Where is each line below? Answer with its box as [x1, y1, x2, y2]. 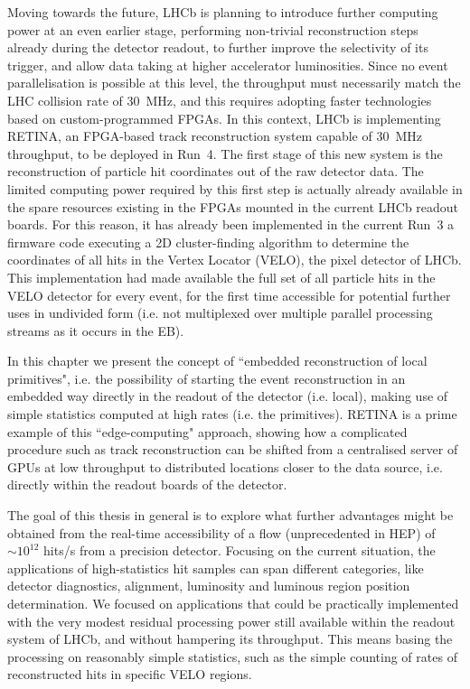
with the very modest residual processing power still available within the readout [7, 611, 456, 630]
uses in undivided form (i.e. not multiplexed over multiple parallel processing [7, 303, 433, 322]
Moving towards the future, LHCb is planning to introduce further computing [7, 3, 438, 21]
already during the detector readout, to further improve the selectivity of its [7, 38, 428, 57]
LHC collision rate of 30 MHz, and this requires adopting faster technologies [7, 90, 432, 109]
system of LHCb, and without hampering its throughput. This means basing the [7, 629, 453, 648]
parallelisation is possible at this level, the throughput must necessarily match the [7, 73, 461, 92]
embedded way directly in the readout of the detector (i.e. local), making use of [7, 386, 448, 405]
